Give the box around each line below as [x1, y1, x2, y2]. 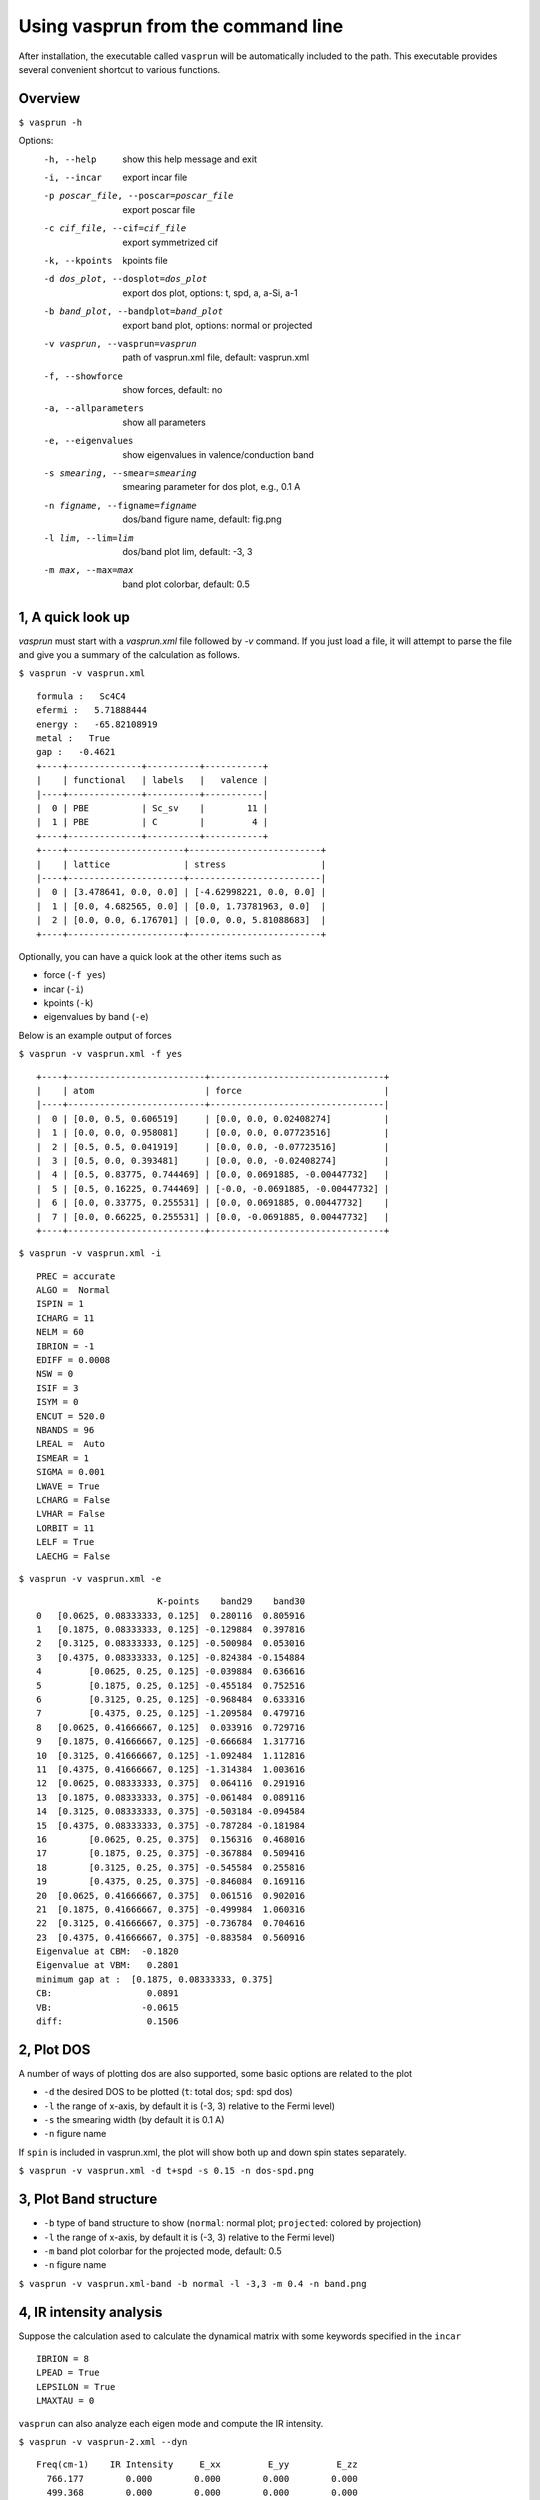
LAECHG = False [36, 1550, 111, 1562]
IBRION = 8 [36, 2353, 90, 2365]
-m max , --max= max [43, 565, 134, 576]
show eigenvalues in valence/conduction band [122, 448, 315, 460]
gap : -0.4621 [36, 746, 116, 758]
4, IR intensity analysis [18, 2303, 163, 2320]
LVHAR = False [36, 1508, 105, 1520]
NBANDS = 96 [36, 1425, 95, 1435]
